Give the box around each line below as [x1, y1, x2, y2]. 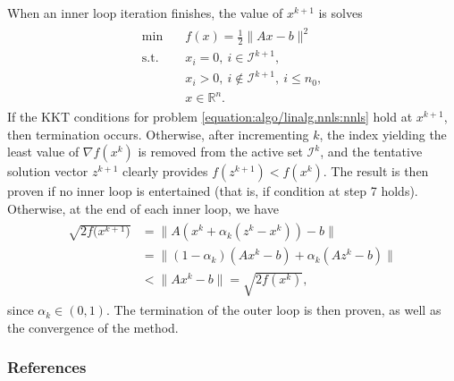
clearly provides [122, 162, 208, 181]
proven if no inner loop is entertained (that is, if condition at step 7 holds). [7, 182, 418, 200]
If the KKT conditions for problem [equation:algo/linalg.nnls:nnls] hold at [7, 107, 413, 126]
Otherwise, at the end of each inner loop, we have [7, 199, 279, 217]
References [7, 356, 87, 378]
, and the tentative [320, 142, 423, 161]
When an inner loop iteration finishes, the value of [7, 4, 283, 21]
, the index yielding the [319, 124, 447, 143]
